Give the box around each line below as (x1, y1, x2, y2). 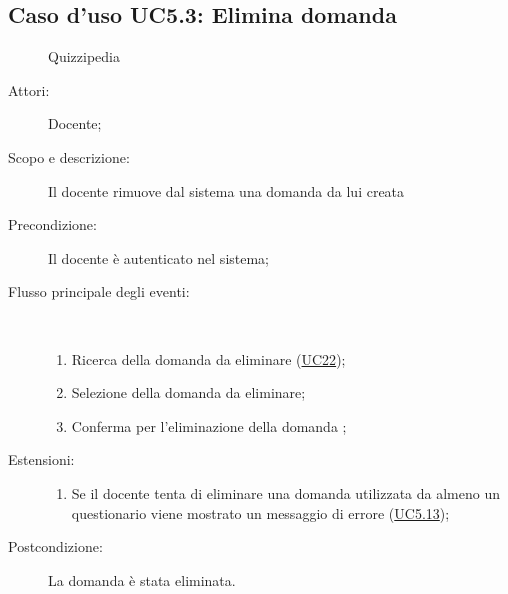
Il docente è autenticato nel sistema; (48, 247, 270, 268)
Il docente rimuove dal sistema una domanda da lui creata (48, 180, 405, 201)
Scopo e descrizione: (8, 146, 130, 167)
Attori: (8, 79, 50, 100)
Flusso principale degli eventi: (8, 281, 190, 302)
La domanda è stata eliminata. (48, 569, 236, 590)
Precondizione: (8, 214, 97, 235)
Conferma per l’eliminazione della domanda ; (71, 415, 347, 436)
